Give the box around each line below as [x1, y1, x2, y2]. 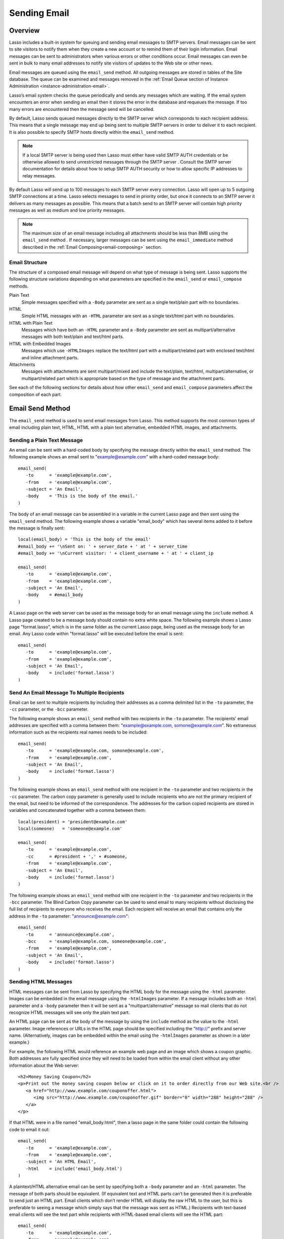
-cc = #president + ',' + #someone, [25, 853, 128, 859]
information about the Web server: [9, 1062, 79, 1068]
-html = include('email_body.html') [25, 1166, 123, 1172]
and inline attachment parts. [21, 354, 79, 360]
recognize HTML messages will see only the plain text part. [9, 1009, 130, 1015]
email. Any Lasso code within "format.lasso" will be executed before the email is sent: [9, 631, 184, 637]
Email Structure [9, 259, 47, 266]
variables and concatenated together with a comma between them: [9, 807, 146, 813]
